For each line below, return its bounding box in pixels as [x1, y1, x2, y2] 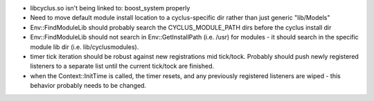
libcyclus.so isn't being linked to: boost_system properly [30, 4, 190, 12]
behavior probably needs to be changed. [30, 82, 147, 90]
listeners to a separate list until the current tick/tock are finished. [30, 62, 215, 71]
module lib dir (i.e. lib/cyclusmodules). [30, 42, 139, 51]
